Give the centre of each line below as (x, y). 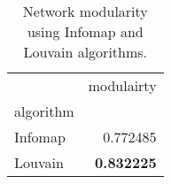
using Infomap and (85, 31)
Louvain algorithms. (85, 52)
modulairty (122, 85)
